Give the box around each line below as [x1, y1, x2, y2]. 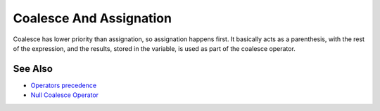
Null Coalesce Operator [30, 91, 99, 99]
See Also [13, 63, 53, 75]
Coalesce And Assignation [13, 10, 172, 26]
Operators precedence [30, 81, 97, 89]
